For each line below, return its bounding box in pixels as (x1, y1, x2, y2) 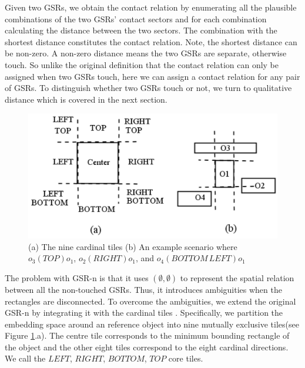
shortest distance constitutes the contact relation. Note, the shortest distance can (5, 35, 297, 48)
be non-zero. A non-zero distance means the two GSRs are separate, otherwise (5, 47, 287, 59)
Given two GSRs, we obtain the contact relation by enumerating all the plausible (5, 1, 297, 13)
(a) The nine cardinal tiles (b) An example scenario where (28, 240, 237, 252)
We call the (5, 352, 46, 364)
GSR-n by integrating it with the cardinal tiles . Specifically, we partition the (5, 306, 283, 319)
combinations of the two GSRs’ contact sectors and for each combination (5, 12, 267, 25)
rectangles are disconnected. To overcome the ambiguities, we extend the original (5, 295, 296, 307)
